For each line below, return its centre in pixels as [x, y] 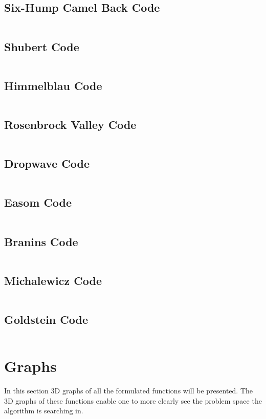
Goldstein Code [46, 319]
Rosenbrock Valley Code [70, 124]
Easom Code [38, 202]
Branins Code [41, 241]
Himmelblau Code [53, 85]
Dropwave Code [47, 163]
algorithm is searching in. [44, 411]
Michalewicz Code [53, 280]
